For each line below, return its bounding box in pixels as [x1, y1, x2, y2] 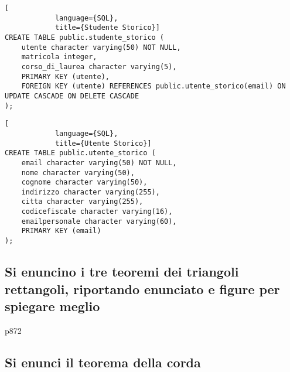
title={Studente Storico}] [54, 23, 160, 32]
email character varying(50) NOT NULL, [21, 158, 177, 167]
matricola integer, [21, 53, 97, 62]
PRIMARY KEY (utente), [21, 72, 110, 81]
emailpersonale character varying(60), [21, 217, 177, 226]
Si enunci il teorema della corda [5, 353, 201, 371]
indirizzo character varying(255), [21, 187, 160, 196]
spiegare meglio [5, 296, 100, 315]
